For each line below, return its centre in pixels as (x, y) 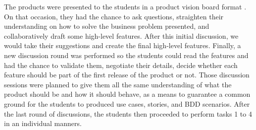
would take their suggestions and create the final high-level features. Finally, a (123, 45)
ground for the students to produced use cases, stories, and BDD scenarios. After (127, 103)
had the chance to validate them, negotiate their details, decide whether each (121, 65)
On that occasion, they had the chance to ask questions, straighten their (114, 16)
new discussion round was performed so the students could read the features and (126, 55)
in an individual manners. (43, 123)
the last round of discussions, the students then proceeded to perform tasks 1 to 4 (128, 113)
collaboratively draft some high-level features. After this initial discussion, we (121, 35)
